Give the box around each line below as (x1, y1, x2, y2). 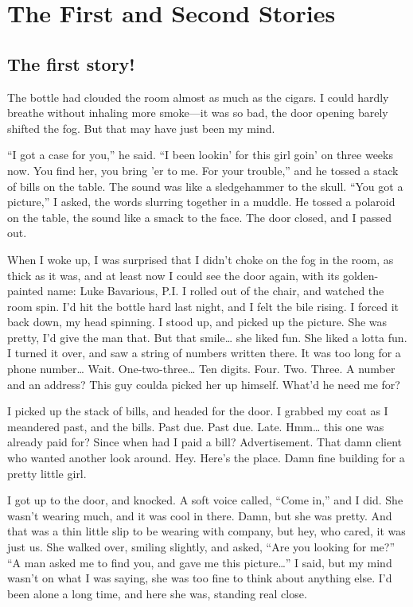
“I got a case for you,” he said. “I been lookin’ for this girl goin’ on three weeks (7, 146, 393, 163)
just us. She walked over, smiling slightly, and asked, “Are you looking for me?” (7, 539, 395, 555)
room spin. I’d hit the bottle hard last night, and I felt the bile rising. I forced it (7, 298, 399, 314)
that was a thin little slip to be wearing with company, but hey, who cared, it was (7, 523, 406, 539)
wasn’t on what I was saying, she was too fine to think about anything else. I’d (7, 570, 392, 586)
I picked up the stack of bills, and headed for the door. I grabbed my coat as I (7, 403, 388, 419)
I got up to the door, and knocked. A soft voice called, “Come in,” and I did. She (7, 492, 403, 508)
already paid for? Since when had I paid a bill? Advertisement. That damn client (7, 434, 403, 450)
